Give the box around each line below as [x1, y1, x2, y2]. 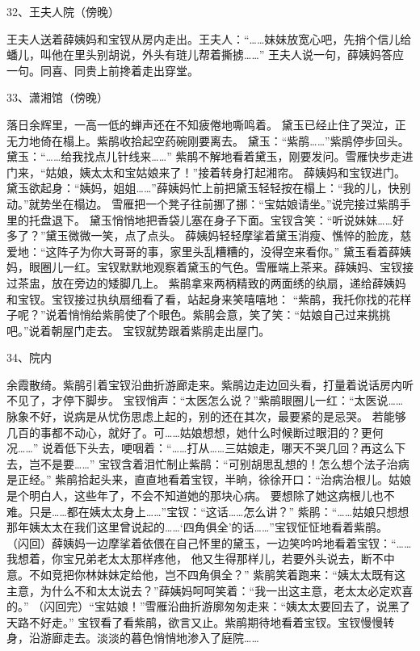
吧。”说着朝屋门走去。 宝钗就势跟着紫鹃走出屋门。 [6, 321, 271, 338]
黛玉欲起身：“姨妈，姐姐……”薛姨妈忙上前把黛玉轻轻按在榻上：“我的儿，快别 [6, 179, 411, 196]
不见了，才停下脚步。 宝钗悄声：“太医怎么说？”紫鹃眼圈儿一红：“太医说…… [6, 392, 404, 409]
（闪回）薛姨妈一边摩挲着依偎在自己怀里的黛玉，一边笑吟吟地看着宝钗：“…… [6, 534, 412, 551]
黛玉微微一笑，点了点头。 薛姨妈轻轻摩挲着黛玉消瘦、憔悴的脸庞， [45, 227, 401, 244]
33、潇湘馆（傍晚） [6, 89, 108, 106]
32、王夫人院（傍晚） [6, 3, 120, 19]
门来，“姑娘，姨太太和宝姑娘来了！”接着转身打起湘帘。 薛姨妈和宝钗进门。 [6, 163, 405, 180]
